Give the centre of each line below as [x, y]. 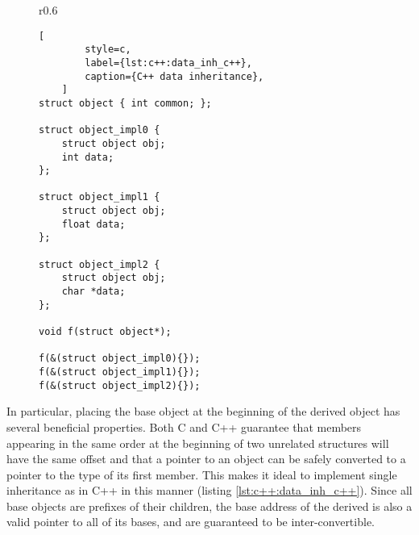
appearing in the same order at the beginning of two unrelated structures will [198, 443]
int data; [88, 157]
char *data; [93, 292]
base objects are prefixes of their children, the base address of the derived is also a [209, 506]
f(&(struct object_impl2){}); [120, 385]
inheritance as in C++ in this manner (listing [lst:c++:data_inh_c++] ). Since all [209, 490]
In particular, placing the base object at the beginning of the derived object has [203, 411]
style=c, [108, 50]
